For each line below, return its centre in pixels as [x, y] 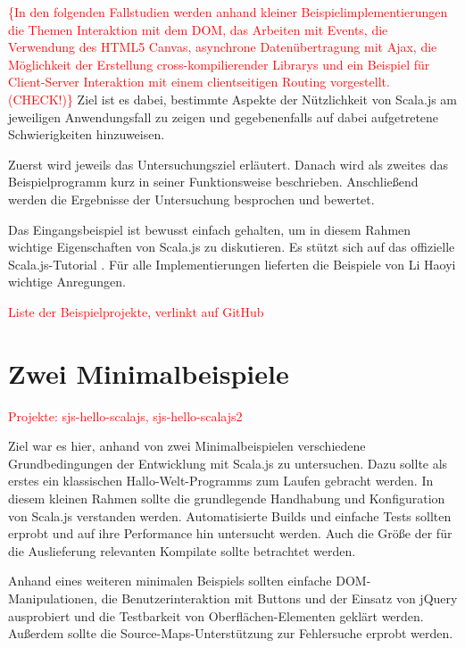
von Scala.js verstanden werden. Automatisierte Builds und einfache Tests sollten [230, 515]
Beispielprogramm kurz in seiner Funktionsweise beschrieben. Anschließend [213, 182]
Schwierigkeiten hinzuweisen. [87, 134]
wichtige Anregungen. [67, 282]
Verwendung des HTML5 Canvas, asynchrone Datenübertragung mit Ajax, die [223, 47]
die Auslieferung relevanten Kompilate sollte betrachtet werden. [182, 550]
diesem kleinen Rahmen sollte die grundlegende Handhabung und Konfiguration [227, 498]
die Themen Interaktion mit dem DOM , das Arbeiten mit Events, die [198, 29]
